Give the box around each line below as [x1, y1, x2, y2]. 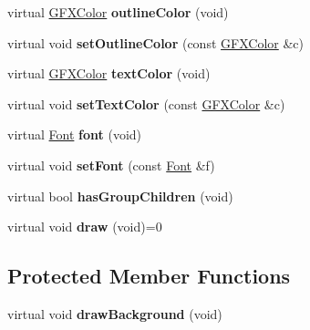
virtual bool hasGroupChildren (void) [7, 186, 233, 205]
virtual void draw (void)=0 [7, 217, 162, 236]
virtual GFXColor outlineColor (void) [7, 3, 229, 21]
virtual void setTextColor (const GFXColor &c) [7, 94, 285, 113]
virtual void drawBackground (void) [7, 304, 222, 323]
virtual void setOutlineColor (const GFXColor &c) [7, 33, 304, 52]
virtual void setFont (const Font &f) [7, 155, 215, 174]
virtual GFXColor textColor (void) [7, 64, 211, 83]
